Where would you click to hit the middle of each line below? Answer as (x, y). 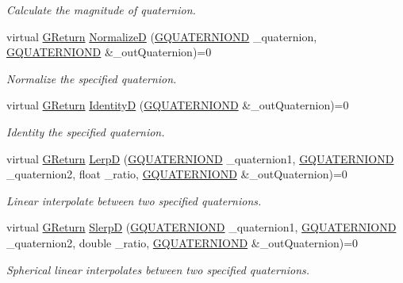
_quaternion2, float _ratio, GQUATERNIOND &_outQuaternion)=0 (177, 174)
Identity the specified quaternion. (86, 131)
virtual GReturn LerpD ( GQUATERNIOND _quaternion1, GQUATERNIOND (200, 158)
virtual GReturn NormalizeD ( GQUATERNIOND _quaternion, (162, 36)
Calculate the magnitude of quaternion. (101, 10)
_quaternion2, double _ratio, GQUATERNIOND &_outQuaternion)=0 (182, 242)
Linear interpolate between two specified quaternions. (134, 200)
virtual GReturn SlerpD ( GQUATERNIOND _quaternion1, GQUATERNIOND (201, 227)
